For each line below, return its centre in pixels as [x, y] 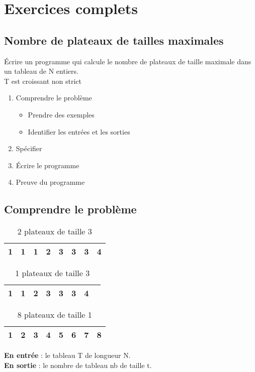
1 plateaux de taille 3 [53, 273]
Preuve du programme [50, 182]
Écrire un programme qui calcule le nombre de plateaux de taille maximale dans [128, 61]
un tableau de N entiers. [41, 71]
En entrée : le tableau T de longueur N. [67, 355]
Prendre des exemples [61, 114]
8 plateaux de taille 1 [55, 315]
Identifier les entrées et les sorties [79, 131]
